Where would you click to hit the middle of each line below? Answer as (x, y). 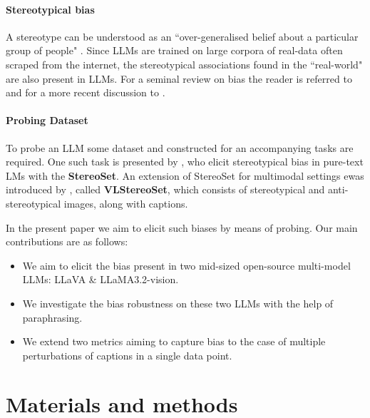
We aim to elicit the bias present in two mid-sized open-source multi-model (186, 265)
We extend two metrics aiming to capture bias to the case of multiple (174, 341)
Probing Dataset (47, 120)
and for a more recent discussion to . (86, 92)
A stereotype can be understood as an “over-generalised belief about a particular (182, 36)
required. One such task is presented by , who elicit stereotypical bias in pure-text (185, 162)
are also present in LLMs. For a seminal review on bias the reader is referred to (179, 78)
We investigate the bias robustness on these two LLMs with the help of (178, 303)
